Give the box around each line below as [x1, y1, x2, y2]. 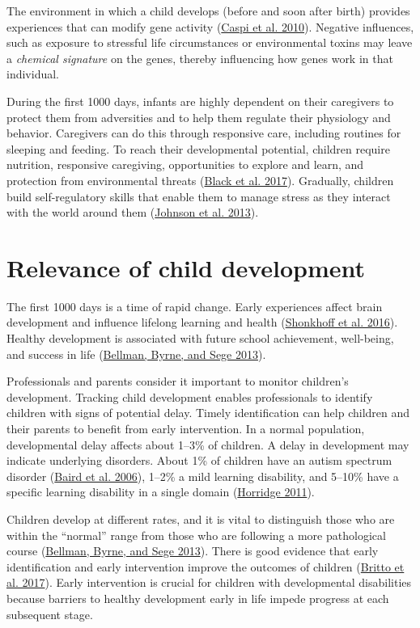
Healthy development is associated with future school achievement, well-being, [6, 330, 394, 347]
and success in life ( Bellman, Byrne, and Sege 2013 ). [6, 345, 266, 362]
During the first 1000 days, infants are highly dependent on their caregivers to [6, 92, 394, 109]
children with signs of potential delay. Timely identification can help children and [6, 404, 410, 421]
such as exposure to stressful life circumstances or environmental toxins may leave [6, 34, 413, 51]
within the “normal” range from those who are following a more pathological [6, 526, 386, 543]
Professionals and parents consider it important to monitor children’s [6, 373, 349, 390]
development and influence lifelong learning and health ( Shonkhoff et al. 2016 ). [6, 314, 398, 331]
